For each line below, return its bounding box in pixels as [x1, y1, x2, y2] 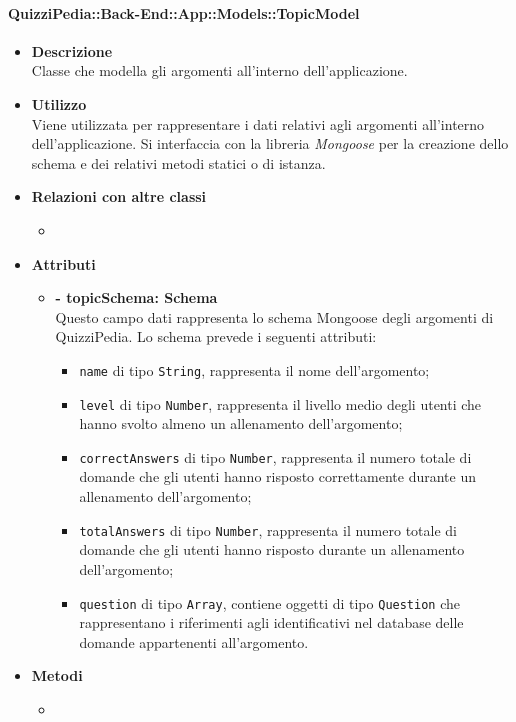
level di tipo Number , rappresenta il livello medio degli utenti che [79, 393, 482, 414]
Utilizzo [31, 93, 87, 114]
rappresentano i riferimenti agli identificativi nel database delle [79, 612, 464, 633]
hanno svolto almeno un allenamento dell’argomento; [79, 413, 403, 434]
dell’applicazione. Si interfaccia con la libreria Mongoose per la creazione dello [31, 133, 509, 154]
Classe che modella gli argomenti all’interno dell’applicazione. [31, 60, 408, 81]
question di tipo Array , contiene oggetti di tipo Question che [79, 592, 460, 613]
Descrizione [31, 40, 113, 61]
